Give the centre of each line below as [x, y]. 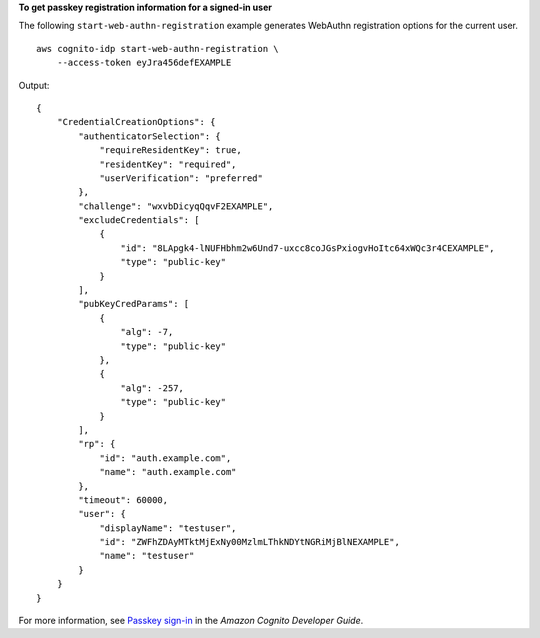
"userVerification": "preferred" [181, 178]
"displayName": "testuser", [168, 528]
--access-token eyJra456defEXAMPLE [144, 63]
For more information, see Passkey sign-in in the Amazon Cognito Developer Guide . [191, 621]
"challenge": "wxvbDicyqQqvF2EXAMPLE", [176, 206]
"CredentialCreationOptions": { [136, 122]
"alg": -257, [152, 388]
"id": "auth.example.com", [165, 458]
